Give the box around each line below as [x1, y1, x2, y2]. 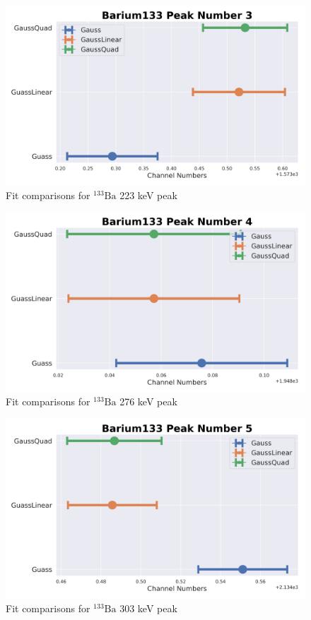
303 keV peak [119, 600, 177, 615]
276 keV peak [119, 394, 177, 409]
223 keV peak [119, 187, 177, 202]
